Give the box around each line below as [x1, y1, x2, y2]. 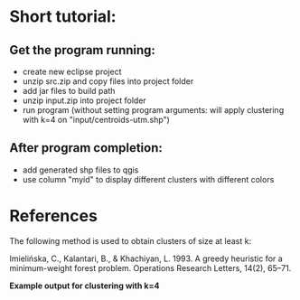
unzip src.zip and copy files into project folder [22, 76, 194, 87]
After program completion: [9, 140, 163, 155]
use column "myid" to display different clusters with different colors [22, 173, 275, 184]
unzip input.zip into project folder [22, 95, 146, 106]
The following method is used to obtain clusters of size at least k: [9, 235, 251, 246]
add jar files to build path [22, 86, 116, 96]
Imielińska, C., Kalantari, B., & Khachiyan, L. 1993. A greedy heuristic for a [9, 253, 283, 264]
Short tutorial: [9, 6, 117, 27]
